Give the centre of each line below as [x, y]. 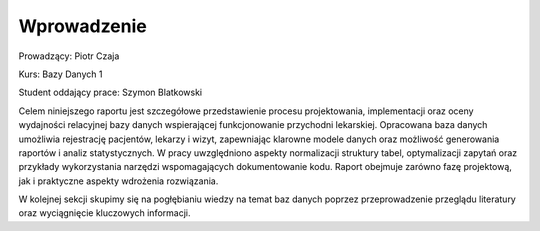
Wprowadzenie [82, 26]
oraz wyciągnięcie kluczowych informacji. [104, 213]
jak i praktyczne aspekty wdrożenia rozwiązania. [118, 181]
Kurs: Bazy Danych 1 [60, 74]
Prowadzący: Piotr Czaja [69, 56]
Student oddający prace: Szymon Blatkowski [110, 92]
